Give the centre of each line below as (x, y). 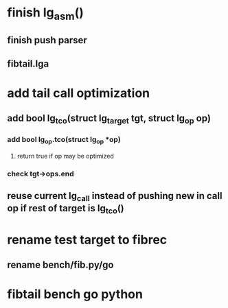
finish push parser (47, 40)
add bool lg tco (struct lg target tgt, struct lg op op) (109, 119)
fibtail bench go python (75, 295)
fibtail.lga (28, 63)
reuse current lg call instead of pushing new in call (115, 197)
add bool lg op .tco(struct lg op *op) (64, 140)
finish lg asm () (46, 14)
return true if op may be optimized (66, 156)
